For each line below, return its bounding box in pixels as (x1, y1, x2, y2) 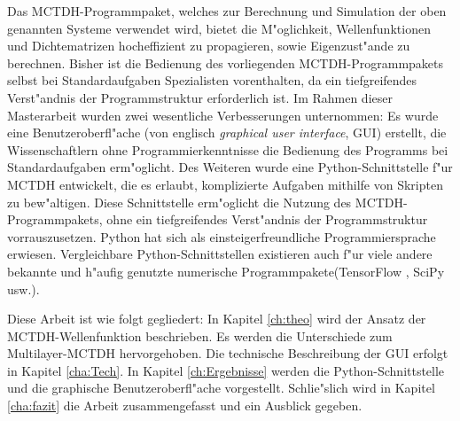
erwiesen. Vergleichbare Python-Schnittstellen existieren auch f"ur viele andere (7, 245, 433, 263)
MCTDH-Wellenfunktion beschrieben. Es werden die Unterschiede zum (7, 326, 393, 345)
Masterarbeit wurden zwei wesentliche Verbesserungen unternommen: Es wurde (7, 105, 439, 124)
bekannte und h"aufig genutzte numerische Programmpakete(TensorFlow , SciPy (7, 261, 445, 280)
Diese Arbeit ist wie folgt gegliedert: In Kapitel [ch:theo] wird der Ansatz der (7, 309, 426, 328)
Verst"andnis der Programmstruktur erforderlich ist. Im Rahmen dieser (7, 88, 393, 106)
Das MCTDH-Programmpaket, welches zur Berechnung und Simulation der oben (7, 2, 447, 19)
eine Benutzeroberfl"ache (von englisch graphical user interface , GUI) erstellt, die (7, 123, 447, 142)
